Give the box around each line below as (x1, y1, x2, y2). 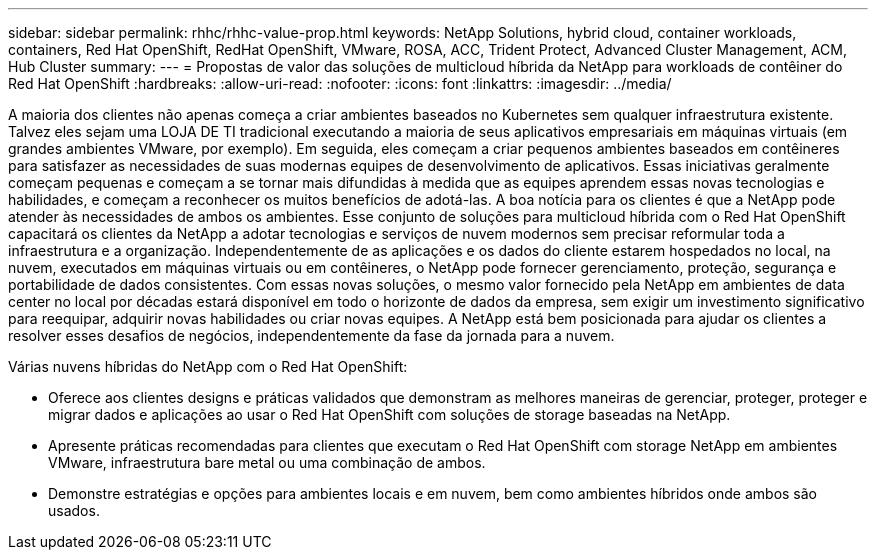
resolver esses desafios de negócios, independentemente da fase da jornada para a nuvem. (8, 327, 615, 344)
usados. (48, 502, 100, 519)
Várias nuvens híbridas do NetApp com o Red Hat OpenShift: (8, 358, 408, 375)
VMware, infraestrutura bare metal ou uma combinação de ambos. (48, 454, 486, 471)
